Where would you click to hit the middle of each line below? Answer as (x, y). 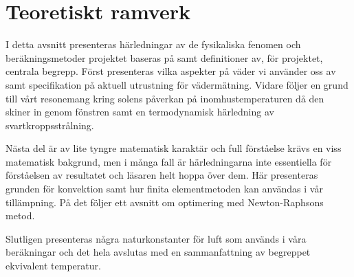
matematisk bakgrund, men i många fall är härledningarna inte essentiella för (169, 161)
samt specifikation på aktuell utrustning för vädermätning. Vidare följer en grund (177, 84)
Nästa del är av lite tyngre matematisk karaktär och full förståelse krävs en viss (174, 148)
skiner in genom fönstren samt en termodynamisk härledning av (140, 112)
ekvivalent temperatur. (53, 266)
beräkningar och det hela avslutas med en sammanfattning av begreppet (158, 252)
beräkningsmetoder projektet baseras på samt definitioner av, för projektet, (164, 57)
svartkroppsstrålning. (50, 125)
